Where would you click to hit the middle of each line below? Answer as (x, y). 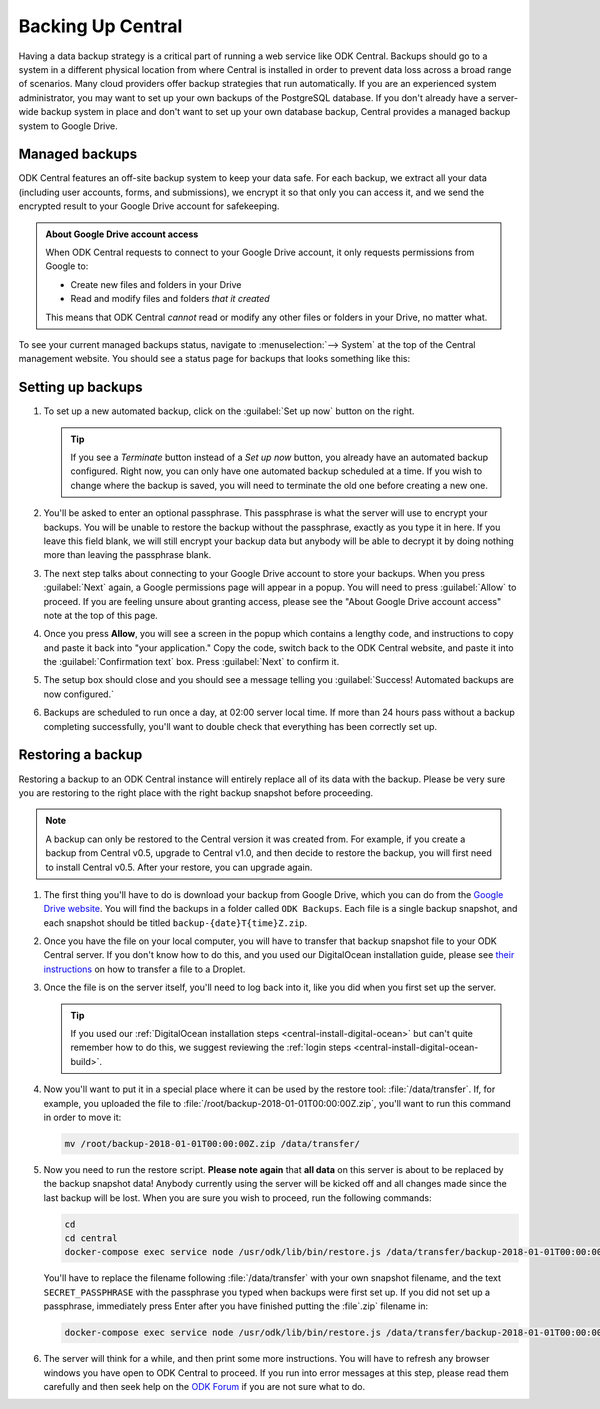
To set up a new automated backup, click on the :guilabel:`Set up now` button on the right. (229, 411)
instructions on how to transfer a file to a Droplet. (144, 969)
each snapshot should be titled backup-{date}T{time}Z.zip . (175, 922)
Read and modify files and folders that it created (170, 299)
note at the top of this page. (101, 615)
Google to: (67, 266)
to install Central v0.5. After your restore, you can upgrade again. (179, 867)
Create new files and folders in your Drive (156, 284)
